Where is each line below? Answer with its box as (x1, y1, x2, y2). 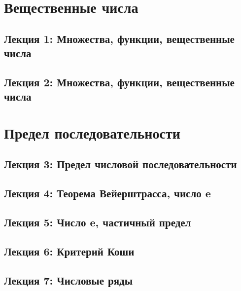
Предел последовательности (4, 122, 180, 143)
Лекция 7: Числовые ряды (4, 272, 133, 288)
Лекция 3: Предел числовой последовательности (4, 156, 237, 172)
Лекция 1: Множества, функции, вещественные (4, 31, 235, 46)
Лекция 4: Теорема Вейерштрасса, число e (4, 185, 211, 201)
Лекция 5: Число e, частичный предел (4, 215, 191, 230)
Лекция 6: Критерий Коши (4, 243, 135, 258)
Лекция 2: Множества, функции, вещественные (4, 74, 235, 89)
